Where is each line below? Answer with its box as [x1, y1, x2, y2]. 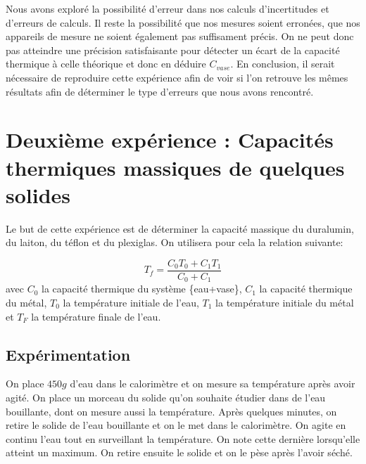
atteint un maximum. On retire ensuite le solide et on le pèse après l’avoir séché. [6, 445, 353, 460]
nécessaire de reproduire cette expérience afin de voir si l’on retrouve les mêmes [6, 70, 348, 84]
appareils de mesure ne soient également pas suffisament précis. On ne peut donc [6, 29, 354, 44]
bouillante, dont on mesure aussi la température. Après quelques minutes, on [6, 404, 337, 418]
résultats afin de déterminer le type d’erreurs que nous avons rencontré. [6, 84, 314, 98]
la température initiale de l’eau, [63, 295, 199, 309]
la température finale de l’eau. [31, 309, 161, 323]
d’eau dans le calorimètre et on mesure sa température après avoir [70, 376, 355, 391]
